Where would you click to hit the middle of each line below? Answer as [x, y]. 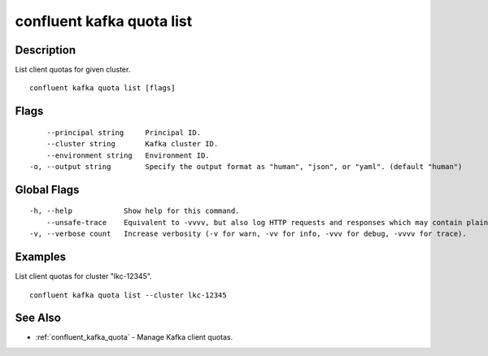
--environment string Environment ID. [128, 155]
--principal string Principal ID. [124, 132]
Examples [41, 257]
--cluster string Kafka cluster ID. [132, 144]
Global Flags [47, 190]
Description [46, 50]
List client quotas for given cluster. [73, 70]
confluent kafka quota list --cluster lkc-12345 [128, 295]
